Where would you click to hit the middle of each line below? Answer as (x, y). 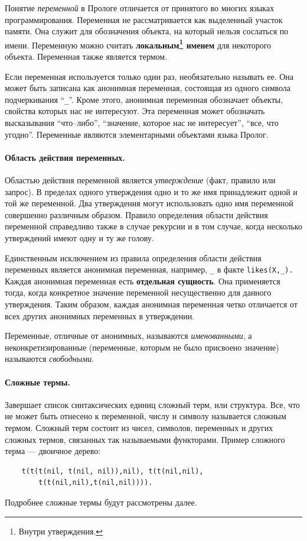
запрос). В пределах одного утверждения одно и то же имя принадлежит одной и (151, 191)
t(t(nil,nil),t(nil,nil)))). (96, 483)
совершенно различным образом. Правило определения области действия (136, 214)
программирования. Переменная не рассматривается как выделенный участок (144, 19)
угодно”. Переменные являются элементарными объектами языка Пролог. (137, 134)
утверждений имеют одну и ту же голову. (79, 238)
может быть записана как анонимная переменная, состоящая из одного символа (148, 88)
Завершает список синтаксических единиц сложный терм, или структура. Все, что (153, 404)
